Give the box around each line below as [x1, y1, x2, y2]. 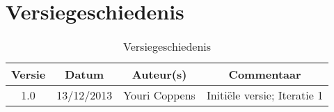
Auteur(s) [132, 66, 187, 83]
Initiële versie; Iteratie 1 [206, 87, 324, 104]
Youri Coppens [123, 87, 196, 104]
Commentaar [228, 66, 301, 83]
